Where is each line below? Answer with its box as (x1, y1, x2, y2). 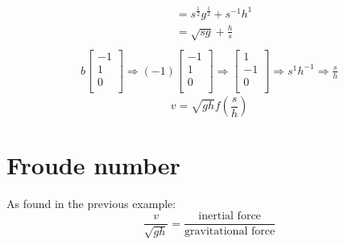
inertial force (198, 210, 261, 223)
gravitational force (184, 226, 276, 238)
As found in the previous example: (6, 194, 176, 211)
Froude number (6, 148, 180, 181)
